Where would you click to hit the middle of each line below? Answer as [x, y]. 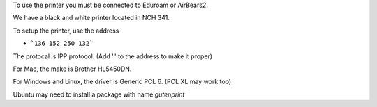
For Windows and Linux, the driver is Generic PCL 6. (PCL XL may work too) [122, 82]
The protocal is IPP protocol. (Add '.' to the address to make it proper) [113, 56]
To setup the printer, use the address [66, 31]
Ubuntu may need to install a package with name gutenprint [99, 94]
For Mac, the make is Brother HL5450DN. [72, 69]
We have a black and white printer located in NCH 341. [91, 18]
